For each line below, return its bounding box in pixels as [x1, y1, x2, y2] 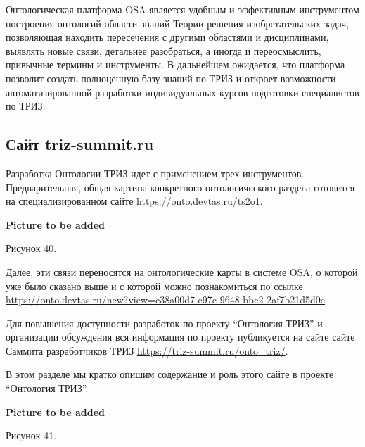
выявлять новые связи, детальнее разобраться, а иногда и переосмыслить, [6, 43, 321, 58]
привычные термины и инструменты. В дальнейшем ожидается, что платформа [6, 57, 345, 72]
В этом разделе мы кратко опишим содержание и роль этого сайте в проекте [6, 367, 334, 382]
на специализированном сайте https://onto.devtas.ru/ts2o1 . [6, 194, 263, 208]
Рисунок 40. [6, 241, 57, 256]
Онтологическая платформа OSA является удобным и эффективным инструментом [6, 2, 359, 16]
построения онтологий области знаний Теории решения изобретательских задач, [6, 15, 350, 30]
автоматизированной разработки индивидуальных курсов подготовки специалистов [6, 84, 359, 99]
